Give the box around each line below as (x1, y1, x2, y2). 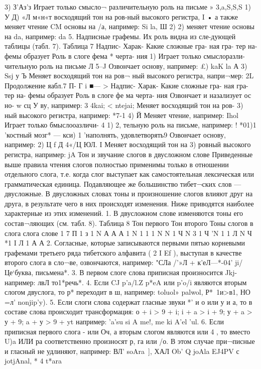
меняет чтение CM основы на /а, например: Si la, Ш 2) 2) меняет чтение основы (5, 21, 254, 32)
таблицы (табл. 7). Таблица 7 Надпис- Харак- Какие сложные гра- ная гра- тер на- (5, 41, 257, 51)
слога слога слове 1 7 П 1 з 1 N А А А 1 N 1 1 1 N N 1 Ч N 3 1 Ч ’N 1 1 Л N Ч (5, 227, 252, 238)
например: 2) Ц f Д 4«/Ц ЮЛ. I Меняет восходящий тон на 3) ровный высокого (5, 139, 251, 150)
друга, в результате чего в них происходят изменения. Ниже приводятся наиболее (5, 198, 254, 208)
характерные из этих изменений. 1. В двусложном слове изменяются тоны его (5, 208, 243, 218)
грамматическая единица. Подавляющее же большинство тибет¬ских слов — (5, 178, 241, 189)
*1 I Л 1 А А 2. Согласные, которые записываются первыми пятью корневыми (5, 237, 245, 248)
